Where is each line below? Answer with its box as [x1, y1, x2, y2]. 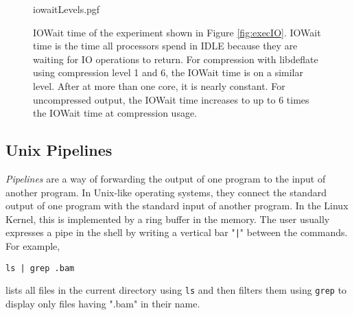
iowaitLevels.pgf [33, 2, 100, 16]
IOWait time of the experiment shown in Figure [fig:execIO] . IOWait [33, 25, 321, 39]
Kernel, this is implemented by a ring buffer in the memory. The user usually [5, 211, 330, 226]
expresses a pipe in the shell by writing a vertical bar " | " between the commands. [5, 225, 348, 240]
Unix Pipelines [5, 139, 113, 161]
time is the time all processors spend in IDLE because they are [33, 38, 298, 53]
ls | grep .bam [5, 263, 75, 273]
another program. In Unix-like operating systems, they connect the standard [5, 185, 327, 199]
